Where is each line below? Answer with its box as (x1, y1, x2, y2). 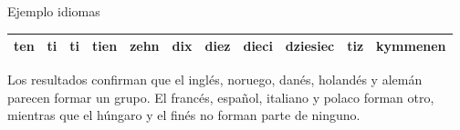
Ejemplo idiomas (7, 2, 100, 20)
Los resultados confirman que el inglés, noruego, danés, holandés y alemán (7, 70, 423, 89)
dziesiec (285, 36, 335, 55)
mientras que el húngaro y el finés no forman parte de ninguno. (7, 105, 361, 125)
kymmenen (376, 36, 446, 55)
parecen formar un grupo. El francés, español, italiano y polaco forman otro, (7, 87, 434, 106)
